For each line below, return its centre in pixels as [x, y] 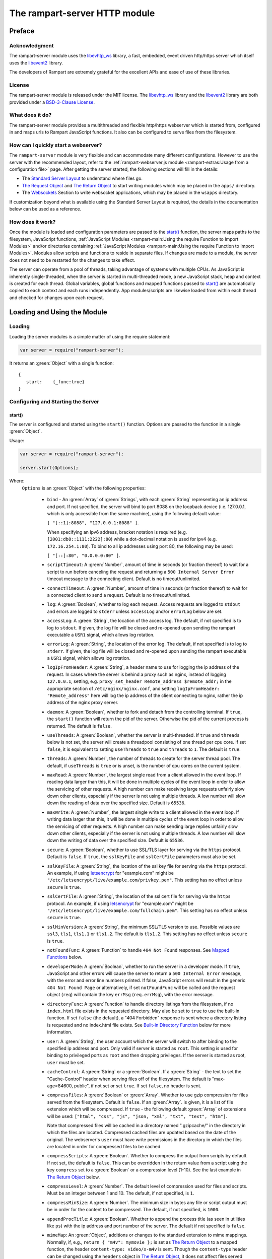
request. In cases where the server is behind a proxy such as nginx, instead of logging [137, 674]
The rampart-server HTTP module [82, 13]
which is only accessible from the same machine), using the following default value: [134, 514]
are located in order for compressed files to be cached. [105, 1147]
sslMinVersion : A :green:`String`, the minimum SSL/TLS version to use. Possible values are [144, 927]
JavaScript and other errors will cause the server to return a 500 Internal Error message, [144, 973]
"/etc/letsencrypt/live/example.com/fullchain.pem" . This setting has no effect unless [147, 910]
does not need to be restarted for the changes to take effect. [72, 260]
